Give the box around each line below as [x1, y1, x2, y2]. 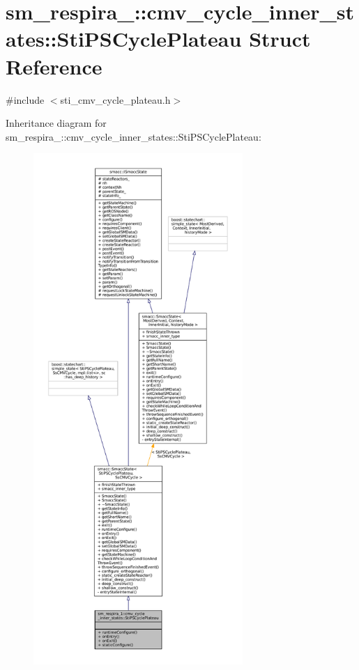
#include [6, 92, 45, 107]
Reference [6, 52, 102, 80]
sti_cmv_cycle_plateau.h [60, 92, 171, 107]
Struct [249, 24, 311, 53]
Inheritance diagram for [6, 116, 107, 130]
